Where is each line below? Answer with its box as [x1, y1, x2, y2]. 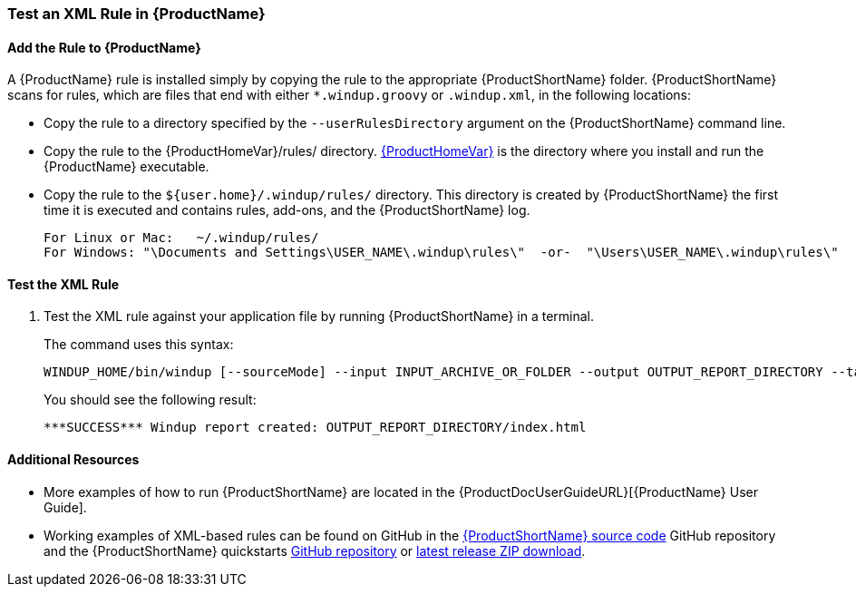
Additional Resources [7, 452, 140, 468]
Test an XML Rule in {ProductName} [7, 5, 266, 23]
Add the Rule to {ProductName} [7, 39, 201, 55]
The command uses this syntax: [44, 336, 234, 353]
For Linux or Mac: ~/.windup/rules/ [44, 230, 319, 246]
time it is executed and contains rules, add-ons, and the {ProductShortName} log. [44, 202, 530, 219]
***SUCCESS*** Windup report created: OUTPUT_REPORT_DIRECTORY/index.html [44, 420, 587, 435]
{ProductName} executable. [44, 159, 209, 175]
